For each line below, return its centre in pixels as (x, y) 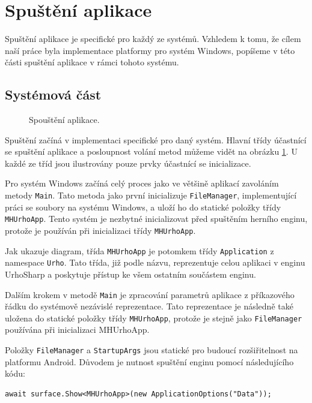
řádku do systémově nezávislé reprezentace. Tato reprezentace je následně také (149, 306)
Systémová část (53, 94)
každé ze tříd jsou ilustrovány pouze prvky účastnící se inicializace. (128, 163)
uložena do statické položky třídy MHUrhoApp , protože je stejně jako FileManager (154, 318)
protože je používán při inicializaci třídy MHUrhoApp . (100, 230)
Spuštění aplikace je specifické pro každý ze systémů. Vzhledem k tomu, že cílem (153, 39)
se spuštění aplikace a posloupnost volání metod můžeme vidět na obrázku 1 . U (151, 151)
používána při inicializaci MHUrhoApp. (77, 330)
